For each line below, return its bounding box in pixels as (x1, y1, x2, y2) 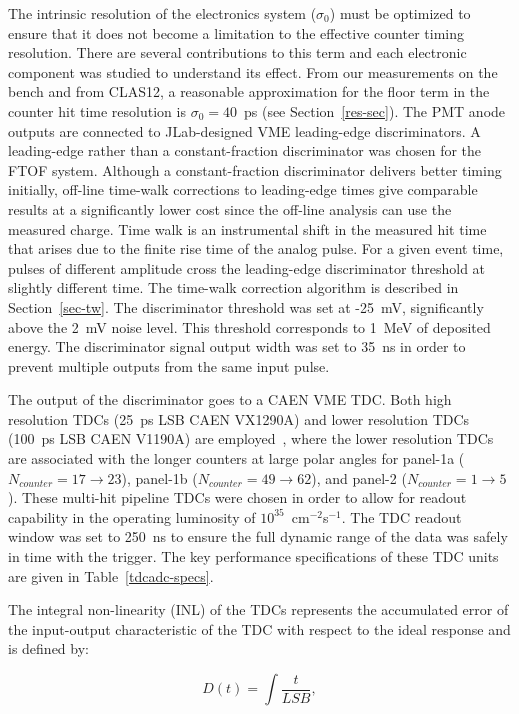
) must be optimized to (329, 3, 471, 23)
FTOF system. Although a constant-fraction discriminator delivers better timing (8, 159, 502, 180)
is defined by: (8, 638, 89, 659)
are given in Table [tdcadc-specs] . (8, 565, 214, 586)
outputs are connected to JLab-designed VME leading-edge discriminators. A (8, 120, 481, 141)
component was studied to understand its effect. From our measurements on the (8, 61, 498, 82)
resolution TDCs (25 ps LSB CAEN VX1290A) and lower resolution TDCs (8, 408, 470, 429)
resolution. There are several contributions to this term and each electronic (8, 42, 467, 63)
